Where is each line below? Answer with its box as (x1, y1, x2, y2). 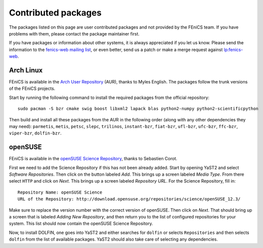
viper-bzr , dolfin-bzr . (9, 130, 62, 136)
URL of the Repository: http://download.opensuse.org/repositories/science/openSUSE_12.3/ (18, 197, 241, 202)
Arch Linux (9, 66, 43, 74)
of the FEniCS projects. (9, 85, 55, 92)
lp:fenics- (224, 47, 243, 52)
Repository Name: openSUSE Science (18, 189, 103, 195)
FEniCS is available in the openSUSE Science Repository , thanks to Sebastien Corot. (9, 156, 177, 162)
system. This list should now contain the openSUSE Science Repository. (9, 221, 153, 227)
